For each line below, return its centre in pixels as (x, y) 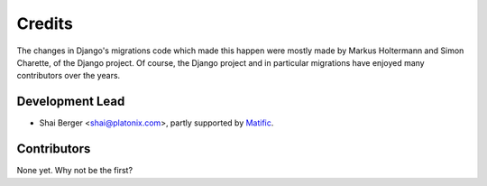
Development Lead (71, 102)
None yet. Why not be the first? (75, 171)
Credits (45, 23)
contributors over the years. (69, 76)
